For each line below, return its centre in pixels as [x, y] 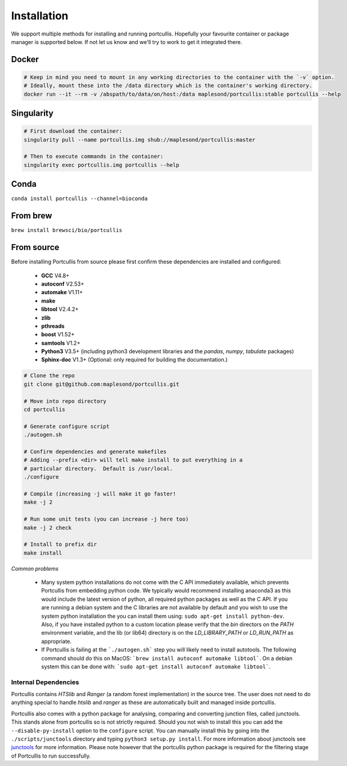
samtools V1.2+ [61, 343]
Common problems [35, 568]
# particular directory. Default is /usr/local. [98, 468]
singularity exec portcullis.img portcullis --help [102, 165]
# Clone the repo [49, 376]
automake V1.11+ [62, 292]
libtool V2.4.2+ [60, 309]
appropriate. [57, 641]
